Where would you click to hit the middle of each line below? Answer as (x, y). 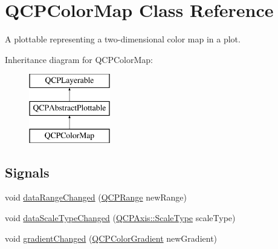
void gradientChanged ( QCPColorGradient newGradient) (111, 238)
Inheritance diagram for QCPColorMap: (79, 59)
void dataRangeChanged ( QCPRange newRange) (96, 197)
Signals (27, 172)
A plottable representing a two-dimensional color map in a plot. (123, 39)
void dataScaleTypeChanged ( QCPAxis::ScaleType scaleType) (120, 218)
